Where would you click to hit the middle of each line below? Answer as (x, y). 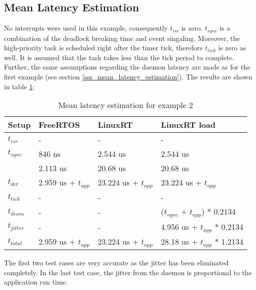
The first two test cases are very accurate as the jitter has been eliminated (116, 262)
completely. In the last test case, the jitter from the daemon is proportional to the (128, 272)
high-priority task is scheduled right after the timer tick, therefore (104, 48)
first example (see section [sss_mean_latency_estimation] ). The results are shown (128, 77)
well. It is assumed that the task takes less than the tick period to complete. (119, 57)
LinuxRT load (188, 125)
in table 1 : (19, 86)
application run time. (36, 282)
